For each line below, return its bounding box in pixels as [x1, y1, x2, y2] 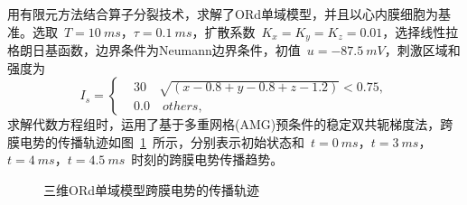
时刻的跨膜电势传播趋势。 [131, 150, 284, 169]
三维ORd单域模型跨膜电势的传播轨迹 [43, 181, 259, 200]
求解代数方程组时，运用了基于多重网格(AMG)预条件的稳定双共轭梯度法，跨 [7, 115, 453, 134]
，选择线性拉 [382, 22, 459, 41]
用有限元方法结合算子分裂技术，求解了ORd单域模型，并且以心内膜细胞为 [7, 5, 438, 23]
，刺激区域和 [384, 41, 461, 60]
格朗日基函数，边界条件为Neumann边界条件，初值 [7, 41, 301, 60]
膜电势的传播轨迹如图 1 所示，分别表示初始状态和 [7, 132, 304, 151]
